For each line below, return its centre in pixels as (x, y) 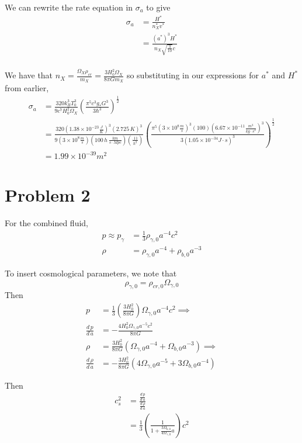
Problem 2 (48, 195)
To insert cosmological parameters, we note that (91, 273)
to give (158, 7)
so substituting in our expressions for (193, 75)
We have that (29, 75)
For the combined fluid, (46, 223)
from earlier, (27, 88)
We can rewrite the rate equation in (69, 7)
